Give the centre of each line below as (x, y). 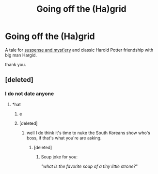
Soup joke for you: (59, 156)
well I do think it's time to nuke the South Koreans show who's (88, 133)
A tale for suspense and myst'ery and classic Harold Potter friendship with (79, 50)
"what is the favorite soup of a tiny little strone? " (89, 166)
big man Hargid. (21, 55)
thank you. (16, 64)
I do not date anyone (30, 94)
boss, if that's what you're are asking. (64, 138)
